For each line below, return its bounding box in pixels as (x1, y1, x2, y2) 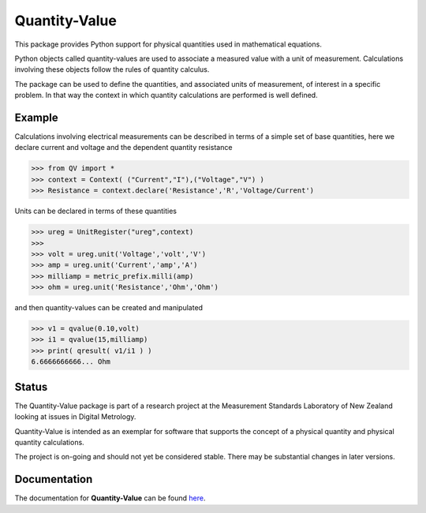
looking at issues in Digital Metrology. (14, 412, 136, 421)
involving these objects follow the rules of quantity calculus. (14, 65, 210, 74)
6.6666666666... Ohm (31, 358, 110, 366)
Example (14, 110, 58, 124)
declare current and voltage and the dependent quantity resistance (14, 143, 233, 152)
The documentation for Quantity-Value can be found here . (14, 493, 206, 503)
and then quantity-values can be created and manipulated (14, 303, 204, 313)
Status (14, 380, 48, 394)
